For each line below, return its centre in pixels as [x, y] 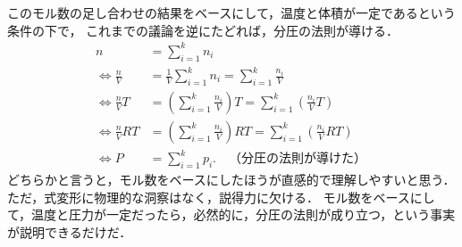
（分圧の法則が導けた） [298, 159]
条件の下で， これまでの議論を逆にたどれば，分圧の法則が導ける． [203, 30]
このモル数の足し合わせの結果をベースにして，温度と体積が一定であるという [231, 12]
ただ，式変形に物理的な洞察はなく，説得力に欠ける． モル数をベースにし [221, 197]
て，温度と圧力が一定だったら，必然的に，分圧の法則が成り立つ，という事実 [231, 214]
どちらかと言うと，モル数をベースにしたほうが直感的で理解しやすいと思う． [231, 180]
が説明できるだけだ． [70, 232]
